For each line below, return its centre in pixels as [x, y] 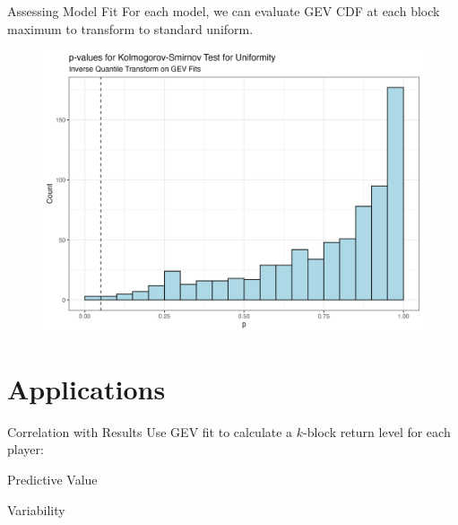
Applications [86, 388]
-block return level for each [377, 431]
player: [26, 449]
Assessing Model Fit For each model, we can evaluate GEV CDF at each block [224, 11]
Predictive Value [52, 479]
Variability [36, 509]
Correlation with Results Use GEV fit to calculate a [150, 431]
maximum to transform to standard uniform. [130, 28]
